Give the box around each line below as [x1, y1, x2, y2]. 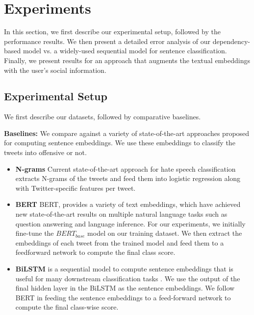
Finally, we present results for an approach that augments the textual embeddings [4, 55, 251, 65]
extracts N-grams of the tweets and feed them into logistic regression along [15, 173, 241, 183]
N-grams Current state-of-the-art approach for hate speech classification [15, 163, 236, 174]
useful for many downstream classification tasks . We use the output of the [15, 273, 240, 283]
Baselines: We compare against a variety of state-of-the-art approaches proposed [4, 128, 250, 138]
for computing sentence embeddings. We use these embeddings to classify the [4, 137, 235, 148]
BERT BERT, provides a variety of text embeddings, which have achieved [15, 199, 241, 209]
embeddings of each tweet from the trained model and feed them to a [15, 237, 224, 247]
